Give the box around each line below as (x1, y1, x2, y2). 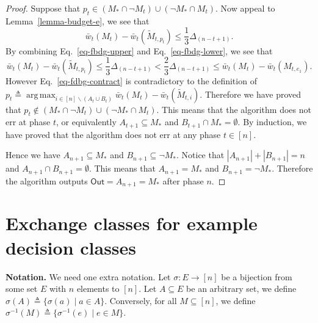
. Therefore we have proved (200, 87, 302, 100)
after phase (162, 174, 204, 187)
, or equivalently (56, 115, 117, 128)
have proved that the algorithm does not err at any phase (5, 128, 221, 140)
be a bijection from (221, 270, 292, 283)
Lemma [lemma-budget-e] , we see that (5, 14, 150, 27)
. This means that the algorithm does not (156, 103, 311, 115)
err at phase (5, 115, 51, 128)
